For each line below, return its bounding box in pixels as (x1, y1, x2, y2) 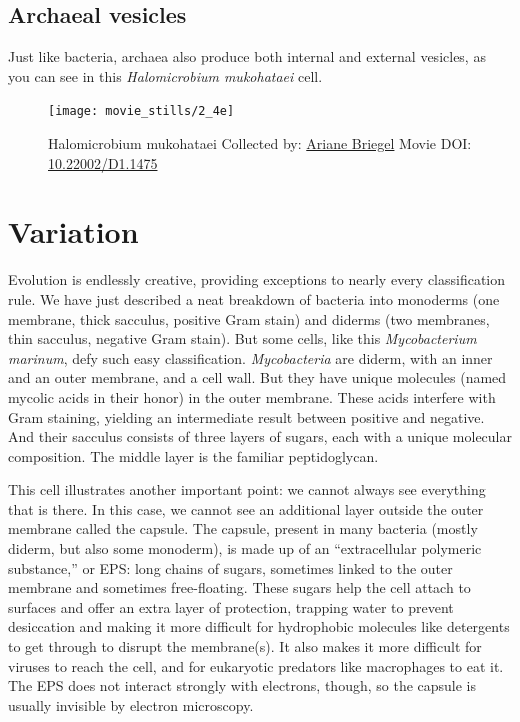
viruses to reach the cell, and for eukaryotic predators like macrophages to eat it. (8, 655, 504, 676)
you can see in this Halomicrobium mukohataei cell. (8, 65, 323, 86)
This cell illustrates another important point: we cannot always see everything (8, 479, 486, 500)
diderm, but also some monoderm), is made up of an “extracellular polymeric (8, 538, 482, 559)
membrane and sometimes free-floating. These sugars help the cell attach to (8, 577, 471, 598)
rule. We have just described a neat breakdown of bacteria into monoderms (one (8, 288, 500, 309)
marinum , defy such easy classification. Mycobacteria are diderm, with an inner (8, 347, 493, 368)
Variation (8, 211, 139, 252)
